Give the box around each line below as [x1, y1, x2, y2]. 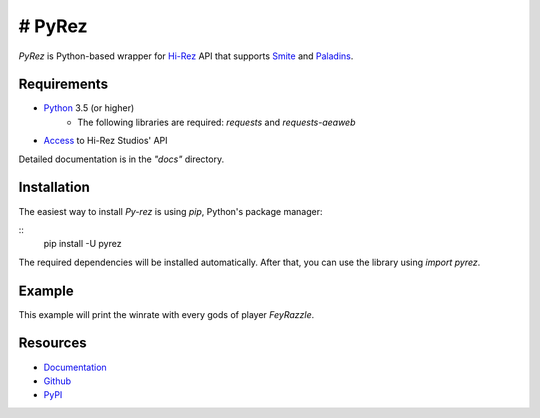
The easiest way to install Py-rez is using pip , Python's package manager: [18, 205, 323, 217]
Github [43, 375, 72, 387]
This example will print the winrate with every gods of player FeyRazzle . [18, 308, 315, 320]
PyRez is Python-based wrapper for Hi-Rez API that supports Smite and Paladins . [18, 50, 354, 62]
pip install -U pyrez [43, 238, 122, 250]
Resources [18, 335, 87, 352]
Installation [18, 179, 90, 196]
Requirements [18, 76, 109, 93]
